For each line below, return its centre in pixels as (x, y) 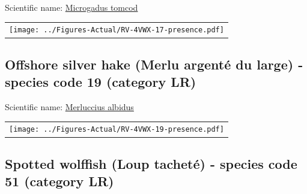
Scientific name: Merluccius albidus (69, 107)
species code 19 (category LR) (101, 82)
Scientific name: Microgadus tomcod (71, 7)
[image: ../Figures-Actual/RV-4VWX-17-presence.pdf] (117, 30)
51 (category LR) (59, 181)
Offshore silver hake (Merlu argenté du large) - (154, 64)
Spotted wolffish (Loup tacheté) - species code (151, 163)
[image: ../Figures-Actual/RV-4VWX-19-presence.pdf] (117, 130)
